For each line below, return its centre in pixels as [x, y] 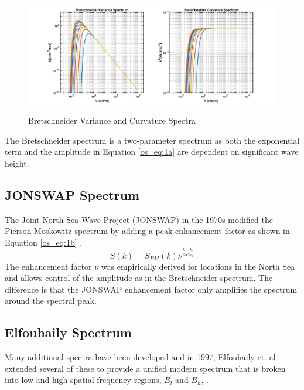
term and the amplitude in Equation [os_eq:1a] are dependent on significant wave [152, 152]
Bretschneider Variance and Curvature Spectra [112, 120]
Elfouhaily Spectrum [68, 332]
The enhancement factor [48, 266]
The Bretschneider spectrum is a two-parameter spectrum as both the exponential [152, 140]
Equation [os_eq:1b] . [44, 242]
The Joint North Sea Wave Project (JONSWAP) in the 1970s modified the [139, 219]
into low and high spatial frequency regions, [83, 380]
